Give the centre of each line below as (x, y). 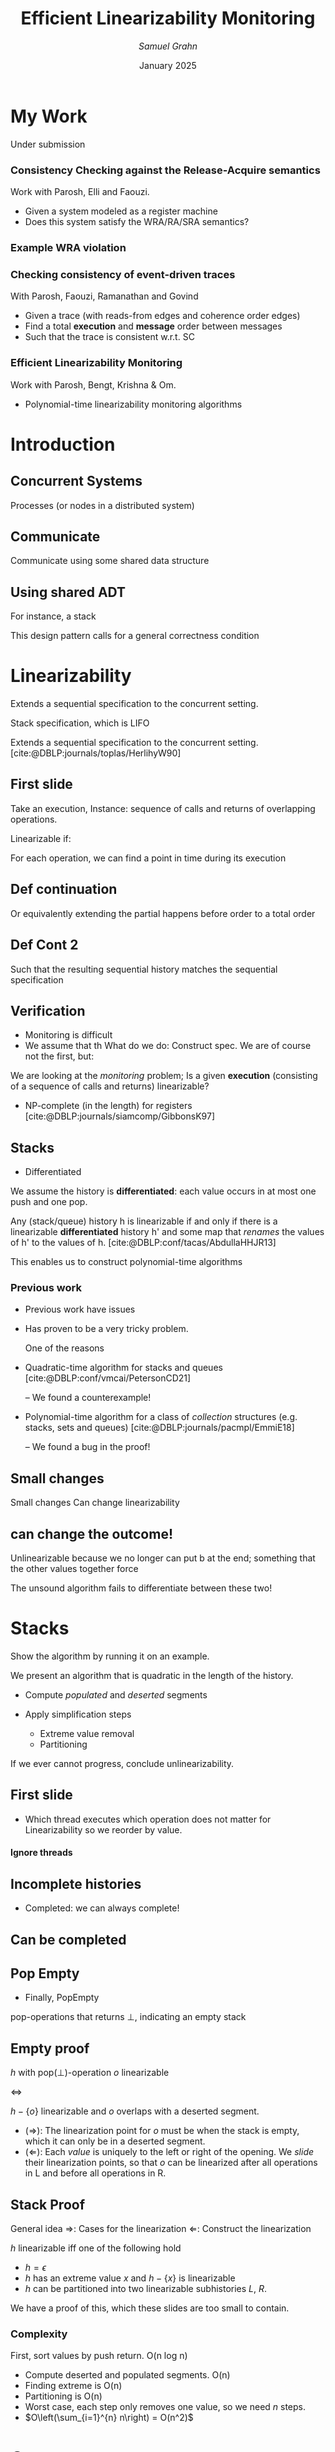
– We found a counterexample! (88, 1398)
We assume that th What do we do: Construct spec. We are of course (168, 1046)
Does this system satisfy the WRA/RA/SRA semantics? (137, 221)
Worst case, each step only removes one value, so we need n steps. (165, 2407)
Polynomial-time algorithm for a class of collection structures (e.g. (161, 1417)
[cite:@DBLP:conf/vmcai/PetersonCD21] (108, 1378)
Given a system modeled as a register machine (121, 211)
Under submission (48, 144)
